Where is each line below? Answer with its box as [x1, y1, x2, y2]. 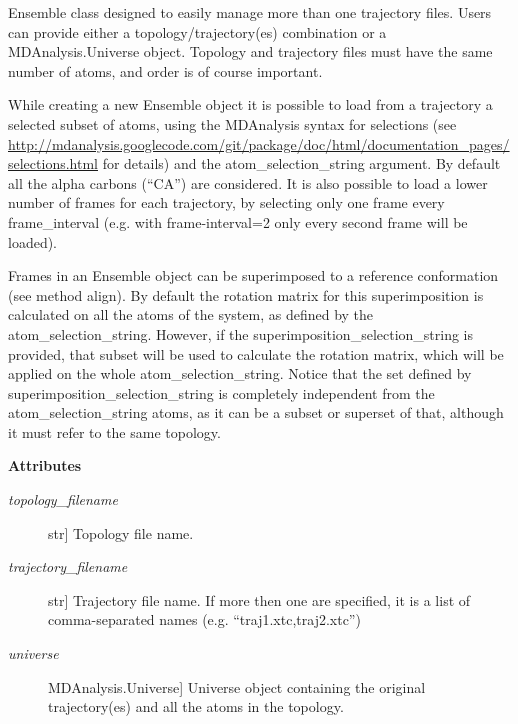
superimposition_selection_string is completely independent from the [8, 382, 435, 403]
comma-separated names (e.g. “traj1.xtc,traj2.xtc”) [48, 609, 361, 630]
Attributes [8, 455, 82, 476]
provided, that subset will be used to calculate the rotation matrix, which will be [8, 343, 504, 364]
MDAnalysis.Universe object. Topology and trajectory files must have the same [8, 41, 493, 62]
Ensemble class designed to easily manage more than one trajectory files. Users [8, 2, 492, 22]
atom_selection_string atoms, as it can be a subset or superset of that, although [8, 402, 504, 423]
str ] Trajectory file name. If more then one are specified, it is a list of [48, 589, 471, 610]
